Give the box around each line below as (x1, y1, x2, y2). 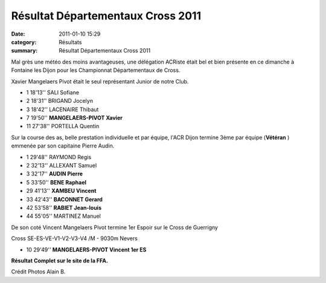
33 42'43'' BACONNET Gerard (26, 195, 103, 203)
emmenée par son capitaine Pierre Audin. (11, 142, 115, 149)
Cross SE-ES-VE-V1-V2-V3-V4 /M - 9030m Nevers (11, 235, 138, 242)
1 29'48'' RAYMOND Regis (26, 153, 92, 160)
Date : (11, 30, 25, 37)
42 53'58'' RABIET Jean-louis (26, 204, 102, 211)
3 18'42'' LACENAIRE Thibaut (26, 106, 99, 113)
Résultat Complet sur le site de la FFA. (11, 257, 109, 264)
